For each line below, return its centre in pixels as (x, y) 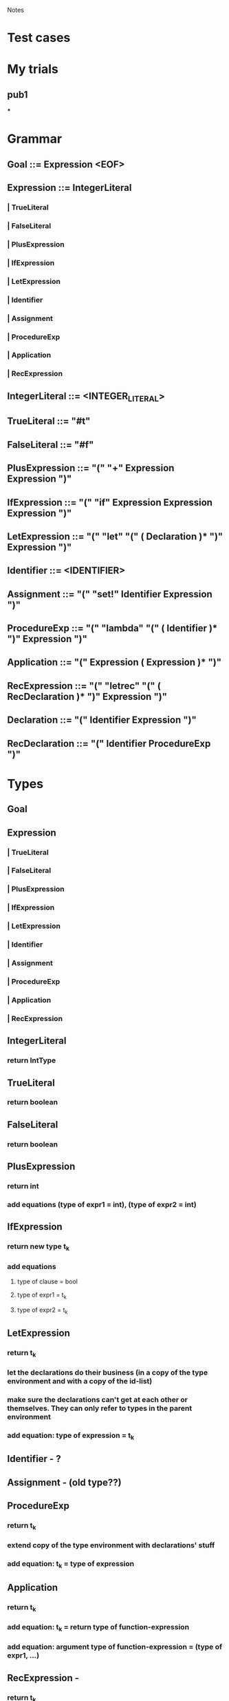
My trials (33, 69)
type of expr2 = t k (42, 1310)
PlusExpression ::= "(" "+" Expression (91, 468)
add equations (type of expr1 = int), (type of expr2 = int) (102, 1205)
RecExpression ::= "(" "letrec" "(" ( (84, 686)
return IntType (32, 1060)
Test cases (39, 38)
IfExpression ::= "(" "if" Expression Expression (110, 502)
